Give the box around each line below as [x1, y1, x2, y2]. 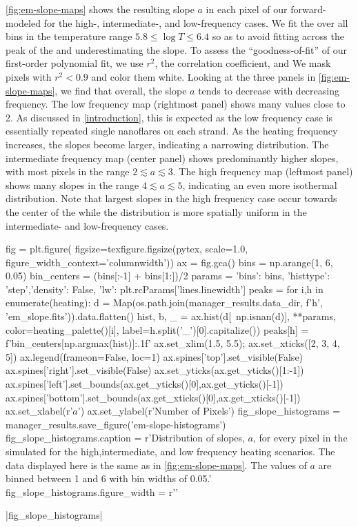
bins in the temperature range [6, 29, 132, 43]
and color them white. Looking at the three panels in [91, 69, 316, 83]
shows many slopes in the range [6, 177, 139, 192]
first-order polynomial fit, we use [6, 56, 143, 70]
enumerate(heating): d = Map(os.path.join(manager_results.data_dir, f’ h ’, [6, 295, 323, 310]
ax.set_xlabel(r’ [6, 404, 73, 418]
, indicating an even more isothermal [182, 177, 337, 192]
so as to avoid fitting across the [212, 29, 344, 43]
